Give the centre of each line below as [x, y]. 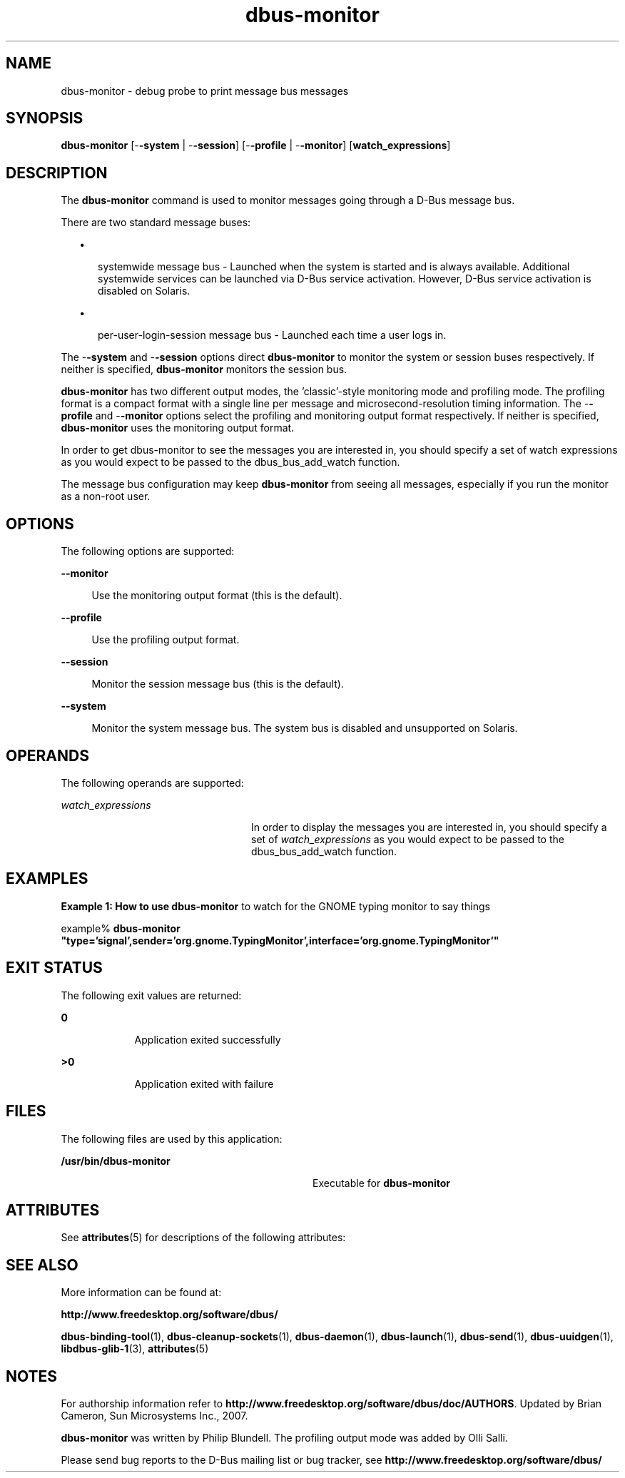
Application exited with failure [204, 1084]
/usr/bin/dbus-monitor [116, 1161]
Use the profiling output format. [166, 640]
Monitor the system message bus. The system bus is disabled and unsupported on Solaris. [305, 728]
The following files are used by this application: [172, 1138]
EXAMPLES [47, 879]
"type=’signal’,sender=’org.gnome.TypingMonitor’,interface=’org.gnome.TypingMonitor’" [280, 940]
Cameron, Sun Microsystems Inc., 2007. [154, 1416]
